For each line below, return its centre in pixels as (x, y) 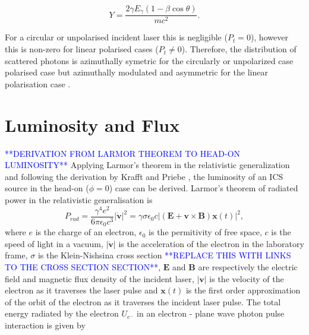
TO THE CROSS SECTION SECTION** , (83, 266)
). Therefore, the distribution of (239, 49)
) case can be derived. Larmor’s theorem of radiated (204, 188)
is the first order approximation (243, 290)
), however (269, 37)
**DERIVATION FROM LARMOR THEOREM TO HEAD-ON (123, 153)
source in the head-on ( (47, 188)
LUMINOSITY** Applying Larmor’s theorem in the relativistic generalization (147, 165)
